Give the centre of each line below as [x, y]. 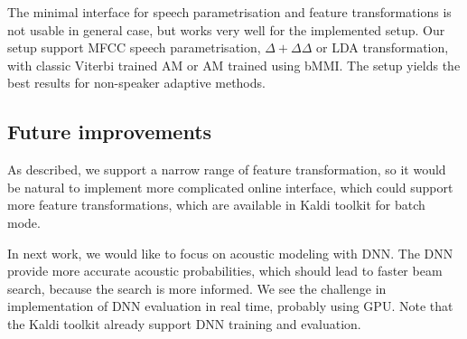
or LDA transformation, [383, 47]
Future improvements [110, 132]
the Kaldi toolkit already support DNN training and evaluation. [184, 323]
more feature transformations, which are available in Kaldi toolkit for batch [216, 205]
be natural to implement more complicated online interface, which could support [230, 187]
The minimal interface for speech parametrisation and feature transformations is [229, 12]
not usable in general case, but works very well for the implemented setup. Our [226, 29]
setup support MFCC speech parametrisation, [134, 47]
